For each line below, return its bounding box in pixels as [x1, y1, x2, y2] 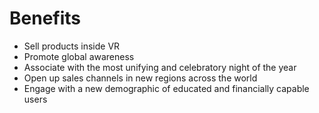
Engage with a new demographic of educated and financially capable [23, 82, 310, 94]
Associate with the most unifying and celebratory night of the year [23, 61, 297, 73]
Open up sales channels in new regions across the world [23, 72, 258, 84]
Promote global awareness [23, 50, 135, 62]
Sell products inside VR [23, 40, 121, 52]
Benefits [9, 7, 82, 30]
